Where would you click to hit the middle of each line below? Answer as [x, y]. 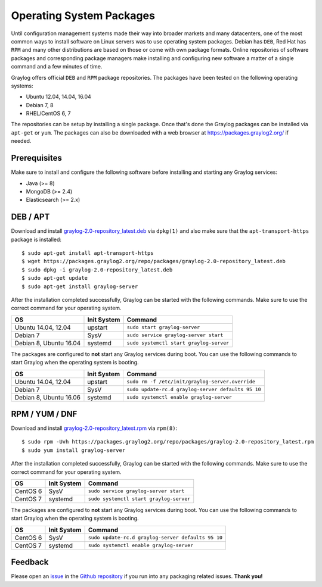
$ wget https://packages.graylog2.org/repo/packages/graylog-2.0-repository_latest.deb [154, 261]
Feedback [30, 562]
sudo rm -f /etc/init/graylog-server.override [191, 382]
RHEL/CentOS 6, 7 [48, 114]
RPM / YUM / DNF [44, 414]
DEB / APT [30, 217]
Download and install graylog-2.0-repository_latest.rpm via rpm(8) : [94, 428]
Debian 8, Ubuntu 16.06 [47, 397]
